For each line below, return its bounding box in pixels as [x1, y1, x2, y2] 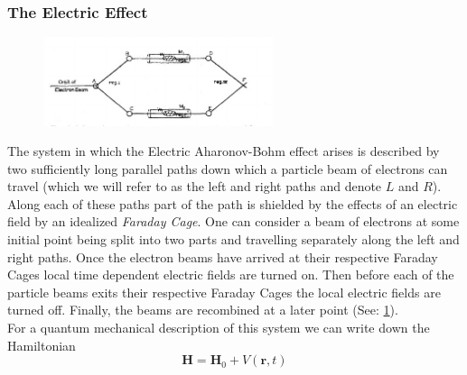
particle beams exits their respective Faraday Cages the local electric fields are [7, 282, 441, 301]
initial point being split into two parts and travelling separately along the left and [7, 230, 460, 249]
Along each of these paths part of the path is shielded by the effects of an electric [7, 194, 458, 213]
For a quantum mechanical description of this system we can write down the [7, 318, 430, 337]
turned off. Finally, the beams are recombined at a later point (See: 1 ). [7, 300, 398, 319]
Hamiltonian [7, 335, 76, 354]
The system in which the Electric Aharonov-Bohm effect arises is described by [7, 142, 440, 160]
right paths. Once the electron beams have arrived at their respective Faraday [7, 247, 438, 266]
